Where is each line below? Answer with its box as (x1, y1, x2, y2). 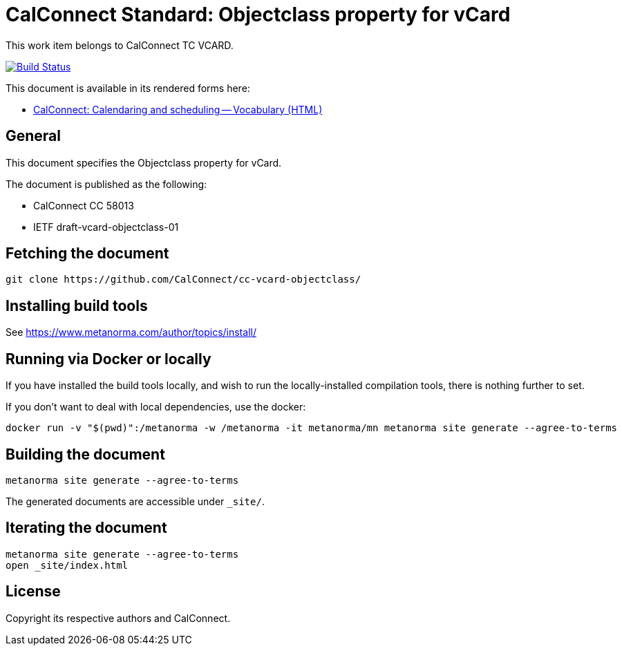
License (6, 583, 61, 601)
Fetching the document (6, 245, 169, 263)
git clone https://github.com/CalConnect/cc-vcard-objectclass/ (6, 274, 361, 285)
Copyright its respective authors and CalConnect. (6, 612, 231, 624)
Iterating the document (6, 519, 167, 537)
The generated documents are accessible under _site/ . (6, 495, 265, 507)
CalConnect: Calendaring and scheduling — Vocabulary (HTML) (33, 103, 323, 115)
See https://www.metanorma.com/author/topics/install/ (6, 326, 256, 339)
